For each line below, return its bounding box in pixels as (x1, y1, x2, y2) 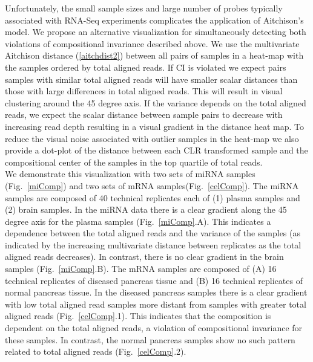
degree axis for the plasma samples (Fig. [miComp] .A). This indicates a (5, 215, 271, 227)
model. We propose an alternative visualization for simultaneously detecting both (5, 25, 306, 38)
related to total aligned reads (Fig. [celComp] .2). (5, 345, 186, 358)
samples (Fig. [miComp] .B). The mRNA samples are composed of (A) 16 (5, 262, 277, 275)
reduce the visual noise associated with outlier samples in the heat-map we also (5, 132, 299, 144)
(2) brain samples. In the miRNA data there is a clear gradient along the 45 (5, 203, 287, 216)
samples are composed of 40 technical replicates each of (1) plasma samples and (5, 191, 300, 204)
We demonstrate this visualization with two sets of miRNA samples (5, 167, 255, 180)
